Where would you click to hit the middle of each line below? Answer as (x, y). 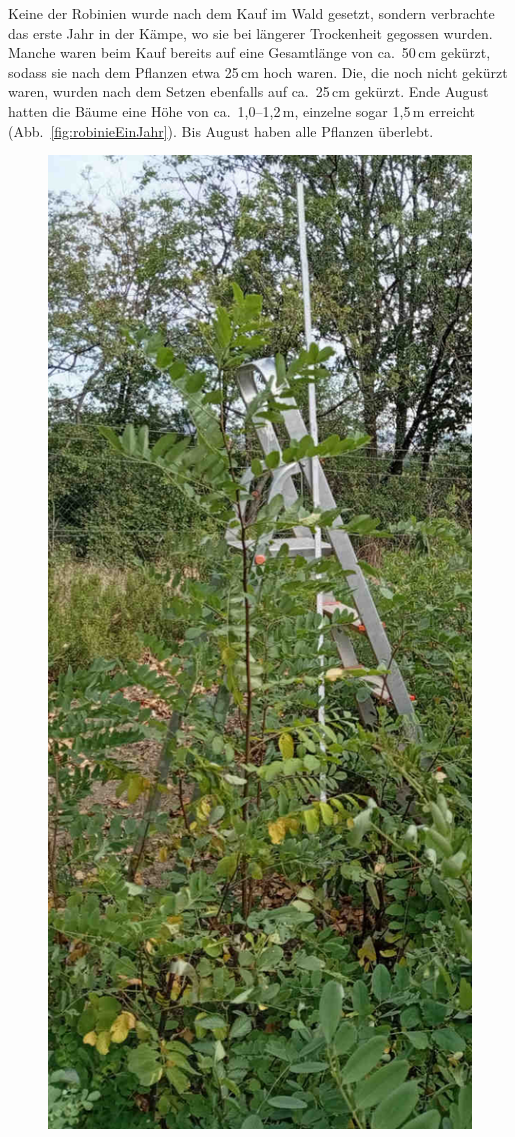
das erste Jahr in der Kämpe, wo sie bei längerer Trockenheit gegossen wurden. (250, 32)
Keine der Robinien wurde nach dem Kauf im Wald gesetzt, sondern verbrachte (251, 13)
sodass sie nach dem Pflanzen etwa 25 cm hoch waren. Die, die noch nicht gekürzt (258, 71)
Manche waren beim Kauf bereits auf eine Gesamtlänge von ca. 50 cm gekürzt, (249, 52)
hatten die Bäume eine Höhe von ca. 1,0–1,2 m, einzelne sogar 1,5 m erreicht (242, 110)
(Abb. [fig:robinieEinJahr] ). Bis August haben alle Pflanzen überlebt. (221, 130)
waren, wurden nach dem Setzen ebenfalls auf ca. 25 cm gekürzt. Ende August (248, 91)
